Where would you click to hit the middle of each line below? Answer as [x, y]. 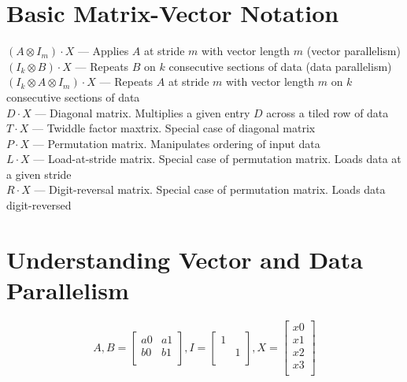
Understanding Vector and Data [185, 259]
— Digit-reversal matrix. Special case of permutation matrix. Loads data [210, 189]
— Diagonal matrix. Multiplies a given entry [142, 112]
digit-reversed [39, 205]
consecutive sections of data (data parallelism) [280, 66]
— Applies [103, 51]
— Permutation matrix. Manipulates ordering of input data [176, 143]
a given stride [39, 174]
